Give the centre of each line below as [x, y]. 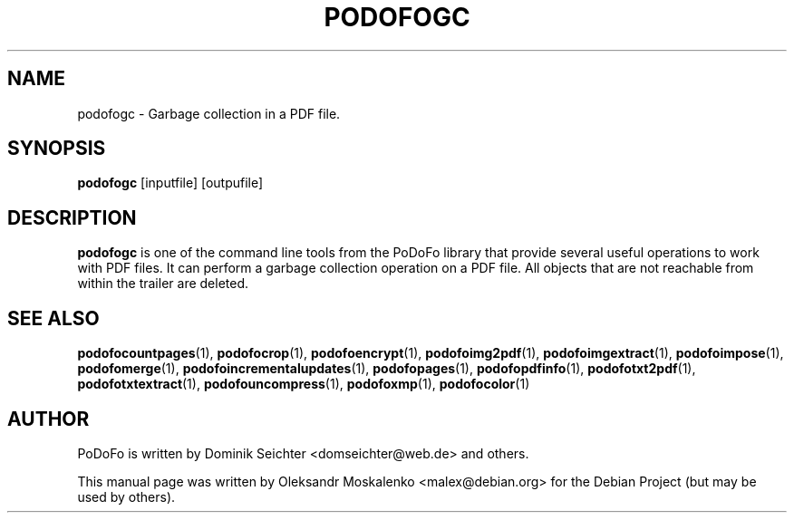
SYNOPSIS [57, 149]
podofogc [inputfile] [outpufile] [170, 183]
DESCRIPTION [72, 217]
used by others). [126, 496]
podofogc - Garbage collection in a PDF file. [209, 113]
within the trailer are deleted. [163, 284]
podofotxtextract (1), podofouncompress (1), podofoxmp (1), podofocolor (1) [304, 384]
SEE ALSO [53, 318]
